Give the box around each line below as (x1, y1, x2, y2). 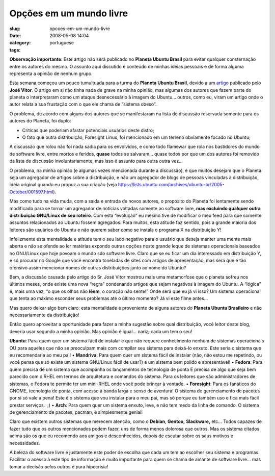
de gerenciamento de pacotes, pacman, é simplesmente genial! (9, 409, 143, 415)
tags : (9, 46, 21, 53)
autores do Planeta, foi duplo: (9, 118, 71, 124)
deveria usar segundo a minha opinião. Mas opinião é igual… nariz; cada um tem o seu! (9, 328, 193, 334)
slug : (9, 26, 20, 32)
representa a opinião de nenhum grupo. (9, 70, 93, 77)
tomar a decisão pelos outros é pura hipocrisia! (9, 463, 108, 469)
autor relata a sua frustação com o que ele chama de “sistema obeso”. (9, 101, 157, 107)
